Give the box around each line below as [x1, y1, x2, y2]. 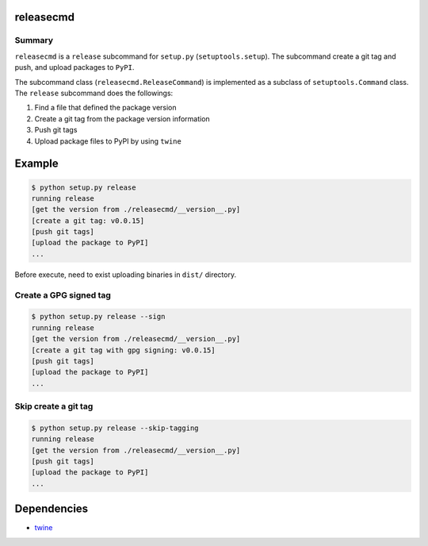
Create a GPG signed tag [14, 290, 111, 301]
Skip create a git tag [14, 401, 94, 412]
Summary [14, 35, 54, 46]
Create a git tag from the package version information [34, 113, 210, 123]
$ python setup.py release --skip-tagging [31, 423, 199, 433]
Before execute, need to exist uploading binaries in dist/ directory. [14, 270, 237, 279]
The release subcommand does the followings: [14, 88, 174, 98]
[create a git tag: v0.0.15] [31, 216, 145, 225]
